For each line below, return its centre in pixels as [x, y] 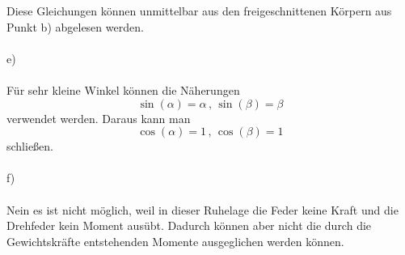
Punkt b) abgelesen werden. [75, 26]
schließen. [30, 146]
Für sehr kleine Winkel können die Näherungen [123, 89]
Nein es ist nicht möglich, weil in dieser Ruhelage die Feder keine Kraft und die [202, 209]
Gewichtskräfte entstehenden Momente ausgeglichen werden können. [175, 241]
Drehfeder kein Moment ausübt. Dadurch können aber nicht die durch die [189, 225]
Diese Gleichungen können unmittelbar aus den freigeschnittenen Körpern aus [199, 11]
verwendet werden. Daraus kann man [99, 118]
